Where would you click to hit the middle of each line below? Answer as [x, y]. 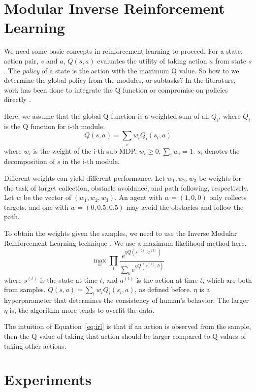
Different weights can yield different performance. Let [85, 178]
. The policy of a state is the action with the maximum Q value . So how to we [122, 70]
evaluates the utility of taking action [152, 60]
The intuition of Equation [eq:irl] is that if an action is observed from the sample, [128, 326]
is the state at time [69, 279]
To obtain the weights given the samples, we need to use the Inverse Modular [121, 233]
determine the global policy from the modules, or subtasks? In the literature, [120, 80]
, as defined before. [163, 289]
